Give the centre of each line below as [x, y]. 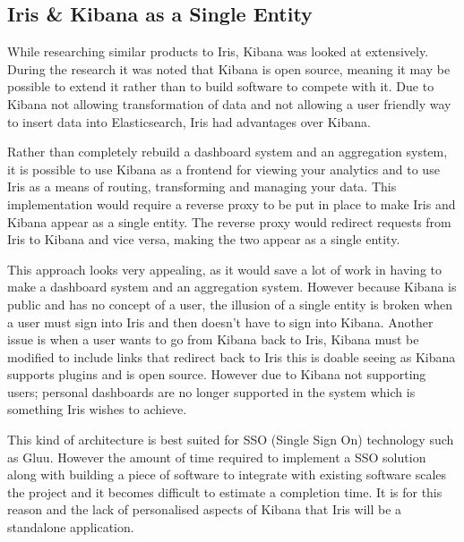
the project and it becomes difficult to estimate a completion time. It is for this [225, 491]
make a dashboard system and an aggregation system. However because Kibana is [232, 287]
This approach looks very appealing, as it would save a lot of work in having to [224, 269]
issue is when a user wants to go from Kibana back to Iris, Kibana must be [213, 339]
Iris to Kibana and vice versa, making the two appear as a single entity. [204, 239]
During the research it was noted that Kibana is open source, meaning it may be [229, 68]
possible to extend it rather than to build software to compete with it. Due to [221, 86]
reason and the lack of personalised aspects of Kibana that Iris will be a [205, 509]
